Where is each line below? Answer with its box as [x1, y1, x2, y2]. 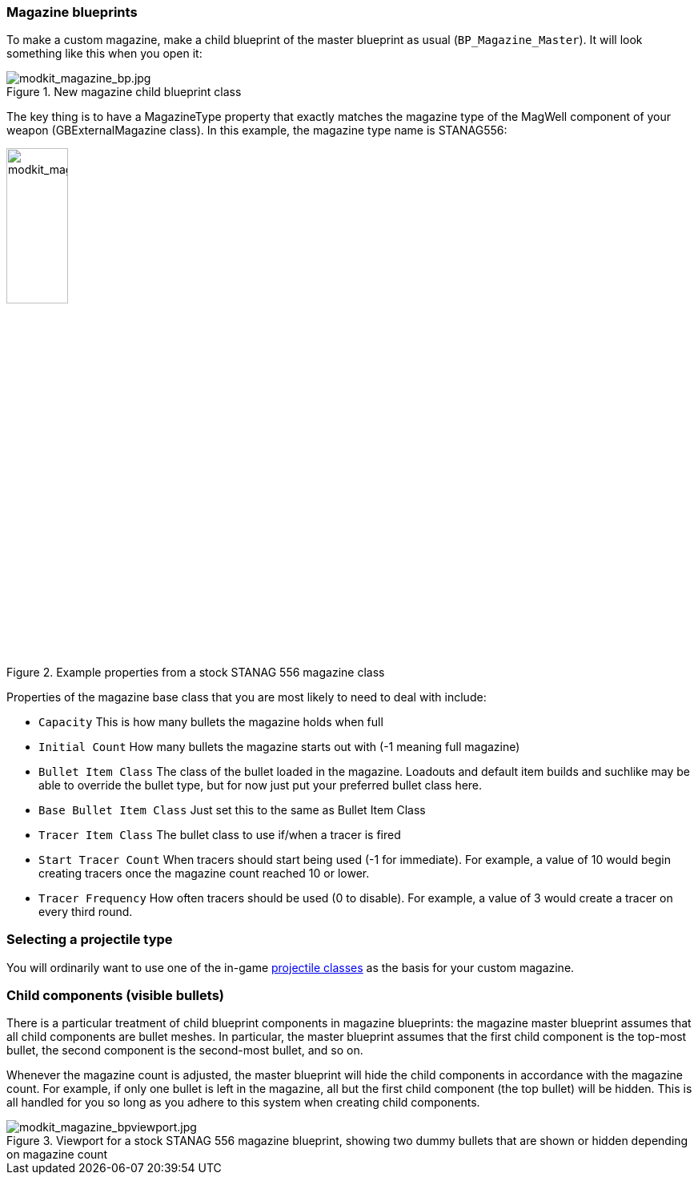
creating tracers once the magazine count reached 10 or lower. [38, 866, 370, 880]
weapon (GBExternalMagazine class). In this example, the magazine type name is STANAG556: [6, 123, 507, 138]
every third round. [38, 904, 133, 918]
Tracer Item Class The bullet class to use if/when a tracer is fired [38, 827, 401, 842]
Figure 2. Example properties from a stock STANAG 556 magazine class [6, 665, 385, 679]
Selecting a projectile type [6, 931, 173, 948]
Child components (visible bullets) [6, 987, 224, 1004]
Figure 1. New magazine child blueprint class [6, 85, 242, 99]
